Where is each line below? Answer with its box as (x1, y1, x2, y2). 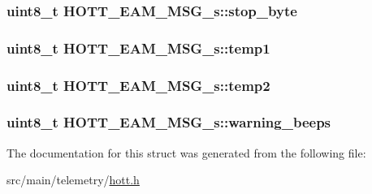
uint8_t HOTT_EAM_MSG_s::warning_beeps (6, 112, 331, 132)
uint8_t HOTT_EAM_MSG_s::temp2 (6, 75, 270, 95)
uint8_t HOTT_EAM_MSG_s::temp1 (6, 37, 270, 58)
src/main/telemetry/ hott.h (6, 171, 140, 188)
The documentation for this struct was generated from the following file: (6, 144, 366, 161)
